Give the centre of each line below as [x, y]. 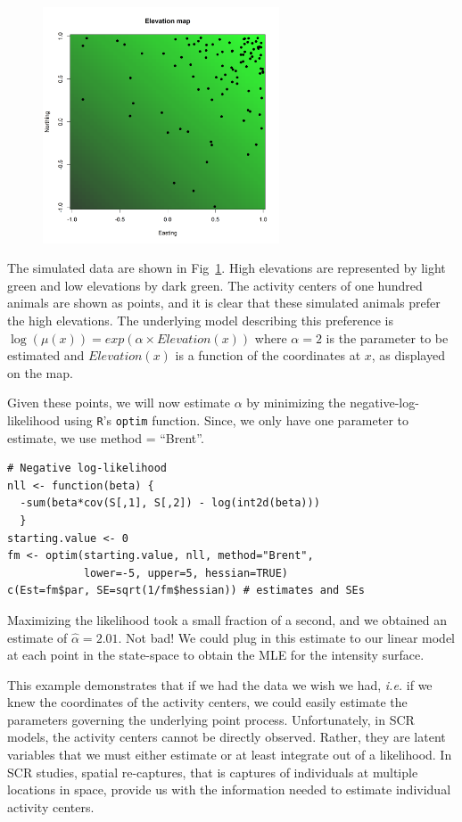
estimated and [46, 355]
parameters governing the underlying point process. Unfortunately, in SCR [211, 719]
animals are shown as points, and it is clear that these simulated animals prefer [224, 303]
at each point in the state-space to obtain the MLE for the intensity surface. [216, 655]
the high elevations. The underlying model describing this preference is [200, 320]
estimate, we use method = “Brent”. [106, 437]
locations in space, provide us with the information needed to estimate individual [229, 789]
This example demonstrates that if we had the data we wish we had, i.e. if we [220, 684]
